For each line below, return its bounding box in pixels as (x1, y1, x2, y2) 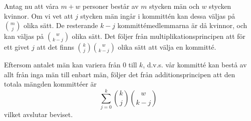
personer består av (83, 1, 139, 11)
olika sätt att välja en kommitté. (118, 42, 216, 52)
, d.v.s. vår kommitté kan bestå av (143, 60, 247, 70)
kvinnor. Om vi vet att (4, 10, 73, 21)
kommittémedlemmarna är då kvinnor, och (117, 20, 248, 30)
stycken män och (149, 1, 200, 11)
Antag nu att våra (4, 1, 59, 11)
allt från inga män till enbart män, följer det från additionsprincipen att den (4, 69, 235, 79)
